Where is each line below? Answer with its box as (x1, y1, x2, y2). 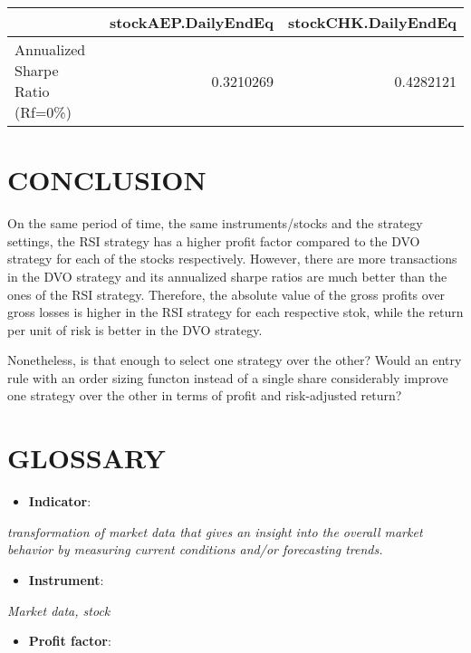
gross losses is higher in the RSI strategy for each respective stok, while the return (7, 302, 464, 322)
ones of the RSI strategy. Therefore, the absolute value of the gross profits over (7, 284, 446, 303)
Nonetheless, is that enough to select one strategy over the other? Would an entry (7, 351, 462, 370)
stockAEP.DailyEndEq (109, 12, 274, 33)
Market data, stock (7, 600, 111, 619)
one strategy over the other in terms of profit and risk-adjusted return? (7, 386, 402, 405)
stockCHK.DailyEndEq (287, 12, 457, 33)
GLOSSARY (7, 439, 166, 476)
